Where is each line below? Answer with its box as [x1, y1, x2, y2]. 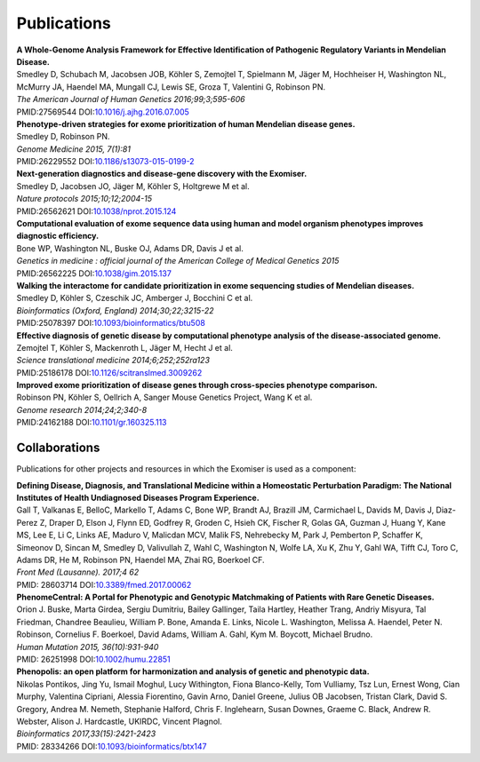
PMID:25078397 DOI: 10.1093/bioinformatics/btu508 [16, 318, 206, 329]
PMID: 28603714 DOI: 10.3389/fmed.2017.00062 [16, 579, 192, 590]
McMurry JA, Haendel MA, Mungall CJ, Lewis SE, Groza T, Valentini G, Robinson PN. [16, 81, 326, 92]
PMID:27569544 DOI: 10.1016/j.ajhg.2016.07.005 [16, 107, 190, 117]
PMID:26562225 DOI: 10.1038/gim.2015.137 [16, 267, 172, 279]
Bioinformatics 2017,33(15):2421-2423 [16, 728, 156, 739]
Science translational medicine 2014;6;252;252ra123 [16, 355, 211, 366]
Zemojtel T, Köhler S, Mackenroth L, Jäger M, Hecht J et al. [16, 342, 233, 353]
